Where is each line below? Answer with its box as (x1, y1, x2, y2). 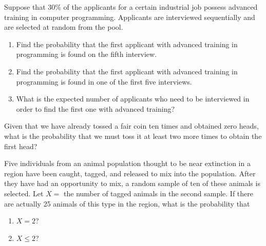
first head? (4, 140, 37, 151)
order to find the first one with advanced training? (16, 103, 175, 114)
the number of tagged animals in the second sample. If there (64, 188, 254, 198)
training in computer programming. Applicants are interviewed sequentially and (4, 11, 255, 22)
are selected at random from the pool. (4, 22, 123, 32)
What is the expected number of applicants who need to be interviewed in (16, 93, 250, 104)
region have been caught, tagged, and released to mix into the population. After (4, 168, 256, 178)
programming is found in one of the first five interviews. (16, 76, 192, 87)
